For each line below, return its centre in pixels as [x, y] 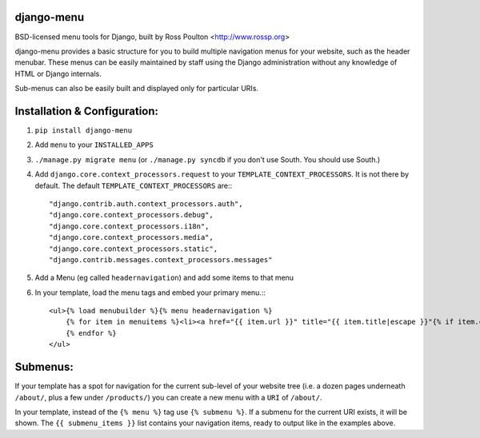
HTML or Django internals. [58, 74]
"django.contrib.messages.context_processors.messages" [161, 259]
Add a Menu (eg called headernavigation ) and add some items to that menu [164, 278]
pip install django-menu [83, 130]
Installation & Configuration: [87, 111]
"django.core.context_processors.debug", [131, 215]
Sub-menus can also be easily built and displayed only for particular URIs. [137, 89]
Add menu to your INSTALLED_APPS [94, 145]
